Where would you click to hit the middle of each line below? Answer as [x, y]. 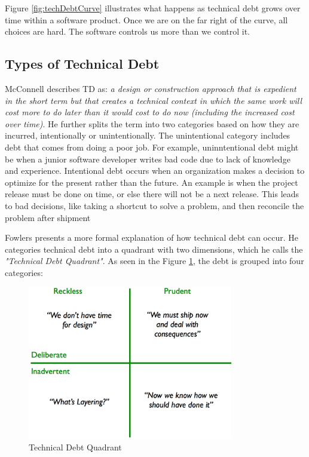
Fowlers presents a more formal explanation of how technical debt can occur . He [152, 237]
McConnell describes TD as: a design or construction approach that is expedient [151, 88]
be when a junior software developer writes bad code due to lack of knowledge [148, 159]
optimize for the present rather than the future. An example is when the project [152, 182]
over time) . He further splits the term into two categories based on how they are [152, 123]
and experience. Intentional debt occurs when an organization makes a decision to [155, 171]
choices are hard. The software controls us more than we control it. [127, 31]
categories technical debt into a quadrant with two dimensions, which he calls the [154, 249]
